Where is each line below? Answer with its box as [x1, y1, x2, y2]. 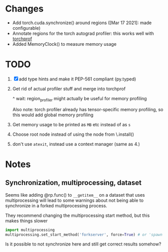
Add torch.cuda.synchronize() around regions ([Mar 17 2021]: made [12, 20, 152, 26]
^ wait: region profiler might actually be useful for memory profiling [12, 95, 147, 103]
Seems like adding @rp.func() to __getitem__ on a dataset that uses [5, 192, 145, 198]
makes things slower [5, 217, 48, 224]
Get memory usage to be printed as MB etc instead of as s [12, 121, 131, 127]
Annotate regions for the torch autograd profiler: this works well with [12, 30, 154, 36]
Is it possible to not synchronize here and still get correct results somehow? [5, 241, 161, 247]
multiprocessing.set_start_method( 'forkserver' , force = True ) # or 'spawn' [5, 232, 165, 237]
